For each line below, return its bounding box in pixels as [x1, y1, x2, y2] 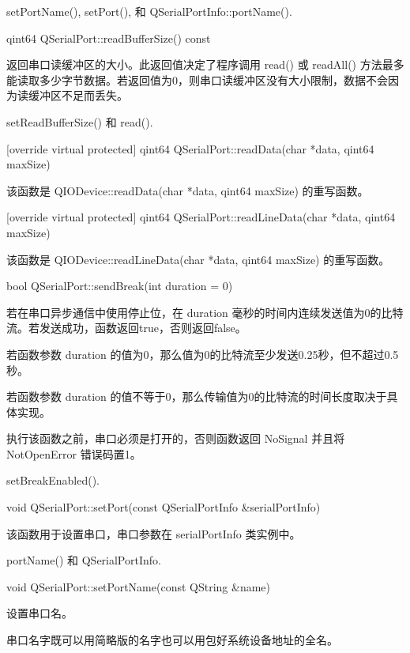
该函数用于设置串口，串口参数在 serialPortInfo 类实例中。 [6, 525, 301, 542]
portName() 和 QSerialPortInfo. [6, 552, 161, 568]
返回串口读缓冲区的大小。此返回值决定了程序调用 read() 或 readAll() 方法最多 [6, 56, 404, 73]
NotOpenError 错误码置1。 [6, 445, 141, 462]
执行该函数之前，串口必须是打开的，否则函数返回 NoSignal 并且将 [6, 430, 345, 447]
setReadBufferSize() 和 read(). [6, 113, 153, 130]
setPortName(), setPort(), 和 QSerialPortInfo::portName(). [6, 3, 292, 19]
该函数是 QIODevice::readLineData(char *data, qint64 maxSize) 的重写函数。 [6, 251, 390, 267]
